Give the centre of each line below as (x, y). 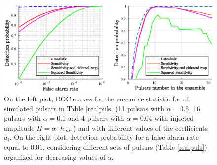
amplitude (19, 127)
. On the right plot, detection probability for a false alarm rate (104, 137)
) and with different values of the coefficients (141, 127)
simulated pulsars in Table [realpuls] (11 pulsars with (84, 108)
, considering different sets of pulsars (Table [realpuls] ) (125, 147)
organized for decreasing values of (55, 156)
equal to (16, 147)
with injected (174, 118)
